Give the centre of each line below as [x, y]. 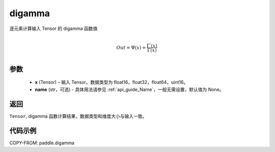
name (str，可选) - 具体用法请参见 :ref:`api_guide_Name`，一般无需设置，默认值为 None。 [129, 89]
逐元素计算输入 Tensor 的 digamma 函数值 [53, 28]
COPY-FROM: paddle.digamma [42, 143]
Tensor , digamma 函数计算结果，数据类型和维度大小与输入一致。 [78, 116]
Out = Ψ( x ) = [131, 48]
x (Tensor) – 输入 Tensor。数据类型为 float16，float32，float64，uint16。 [112, 82]
